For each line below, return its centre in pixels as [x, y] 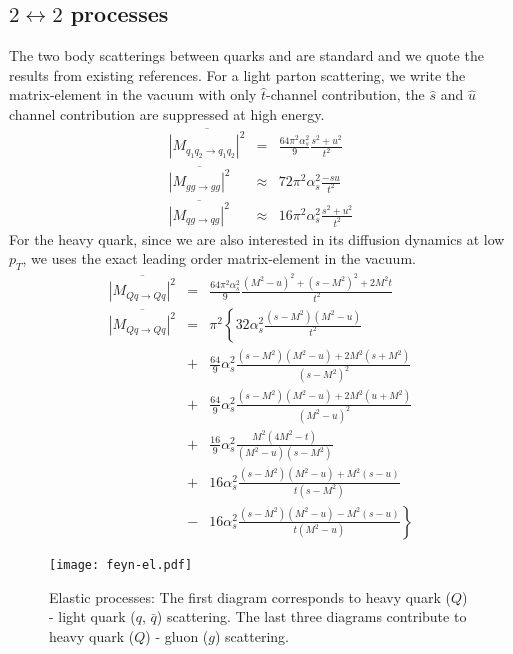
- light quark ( [92, 616]
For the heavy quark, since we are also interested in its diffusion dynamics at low [257, 238]
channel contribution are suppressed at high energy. [167, 113]
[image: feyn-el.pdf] [121, 564]
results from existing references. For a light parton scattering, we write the [237, 74]
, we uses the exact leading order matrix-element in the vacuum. [219, 258]
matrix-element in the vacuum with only [133, 94]
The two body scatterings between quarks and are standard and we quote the [246, 55]
